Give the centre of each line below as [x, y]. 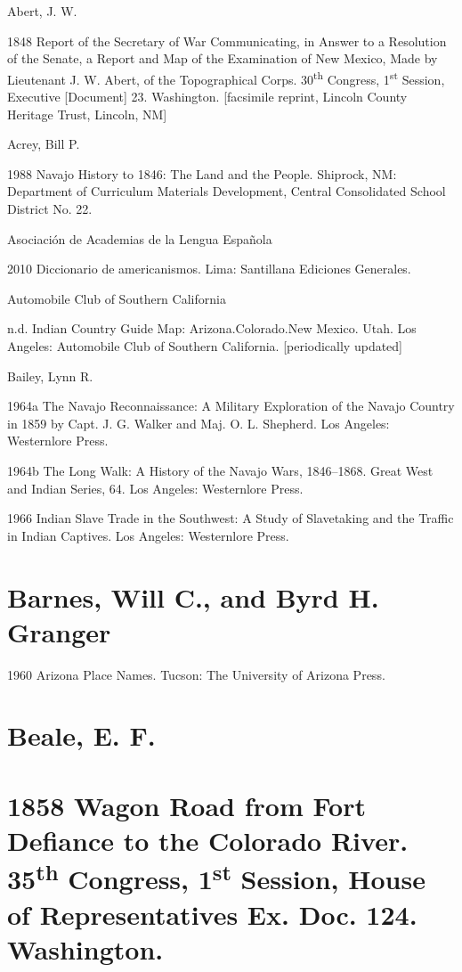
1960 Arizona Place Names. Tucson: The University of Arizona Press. [196, 674]
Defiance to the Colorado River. [208, 840]
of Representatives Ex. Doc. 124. [212, 914]
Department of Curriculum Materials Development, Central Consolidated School [227, 191]
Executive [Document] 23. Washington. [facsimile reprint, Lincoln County [207, 97]
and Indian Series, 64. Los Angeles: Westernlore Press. [155, 488]
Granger [59, 631]
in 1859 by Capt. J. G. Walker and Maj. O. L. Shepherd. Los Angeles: [199, 423]
